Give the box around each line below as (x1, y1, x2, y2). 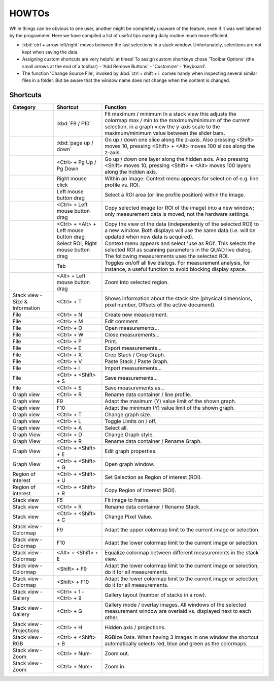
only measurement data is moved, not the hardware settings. (105, 211, 250, 218)
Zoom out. (105, 650, 129, 657)
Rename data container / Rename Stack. (105, 503, 201, 510)
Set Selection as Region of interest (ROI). (105, 474, 202, 481)
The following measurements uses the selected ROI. (105, 252, 229, 260)
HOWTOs (9, 8, 50, 19)
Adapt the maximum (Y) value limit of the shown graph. (105, 398, 236, 405)
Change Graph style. (105, 431, 154, 438)
